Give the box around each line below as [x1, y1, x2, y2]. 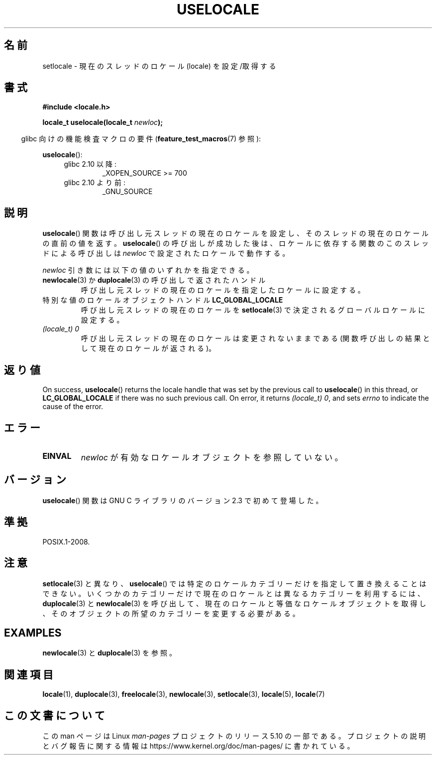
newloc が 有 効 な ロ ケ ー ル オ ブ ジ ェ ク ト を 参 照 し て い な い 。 [81, 452, 343, 462]
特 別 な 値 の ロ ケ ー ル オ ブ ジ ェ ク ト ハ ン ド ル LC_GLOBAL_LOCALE [42, 296, 283, 305]
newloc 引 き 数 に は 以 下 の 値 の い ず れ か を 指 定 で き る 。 [42, 266, 254, 275]
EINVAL [42, 450, 72, 461]
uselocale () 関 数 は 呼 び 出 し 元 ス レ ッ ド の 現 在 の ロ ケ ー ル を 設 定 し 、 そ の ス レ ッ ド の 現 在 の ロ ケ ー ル [42, 229, 429, 238]
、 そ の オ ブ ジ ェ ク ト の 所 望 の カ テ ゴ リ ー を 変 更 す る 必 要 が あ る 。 [42, 609, 300, 618]
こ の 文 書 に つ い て [4, 709, 105, 722]
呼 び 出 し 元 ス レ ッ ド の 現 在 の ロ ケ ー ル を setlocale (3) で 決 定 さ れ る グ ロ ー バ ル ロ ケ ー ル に [81, 306, 425, 315]
